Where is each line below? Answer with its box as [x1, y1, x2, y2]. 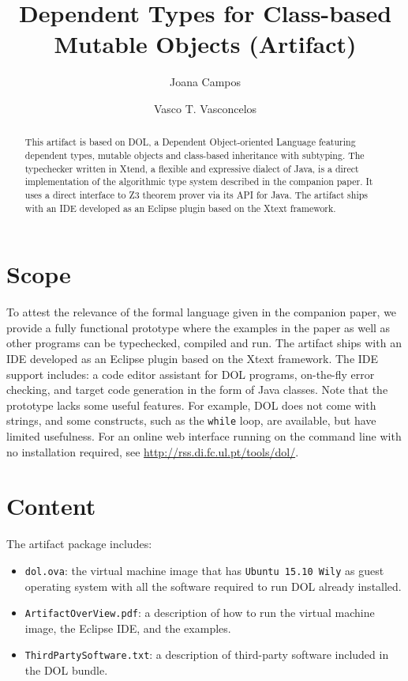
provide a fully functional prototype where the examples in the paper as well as [6, 319, 391, 335]
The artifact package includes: [6, 535, 152, 552]
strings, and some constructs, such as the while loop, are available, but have [6, 412, 376, 429]
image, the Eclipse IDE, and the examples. [24, 619, 231, 636]
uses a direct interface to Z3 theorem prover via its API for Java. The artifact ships [24, 187, 368, 201]
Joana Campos [169, 74, 241, 90]
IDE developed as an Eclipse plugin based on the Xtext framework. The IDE [6, 350, 379, 366]
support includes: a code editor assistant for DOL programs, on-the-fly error [6, 365, 375, 382]
